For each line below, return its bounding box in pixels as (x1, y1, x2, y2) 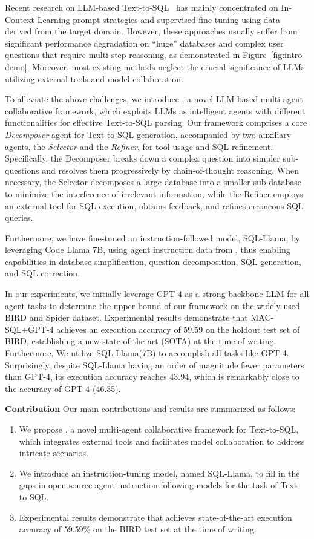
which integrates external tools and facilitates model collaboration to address (19, 434, 305, 447)
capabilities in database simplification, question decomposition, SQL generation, (5, 255, 301, 267)
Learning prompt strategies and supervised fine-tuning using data (37, 13, 280, 25)
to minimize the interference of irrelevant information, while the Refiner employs (5, 187, 303, 200)
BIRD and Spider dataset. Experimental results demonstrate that (5, 311, 248, 324)
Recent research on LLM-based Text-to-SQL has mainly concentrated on (5, 1, 278, 13)
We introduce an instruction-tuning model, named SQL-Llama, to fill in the (19, 466, 300, 479)
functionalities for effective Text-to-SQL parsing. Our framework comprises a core (5, 116, 307, 129)
